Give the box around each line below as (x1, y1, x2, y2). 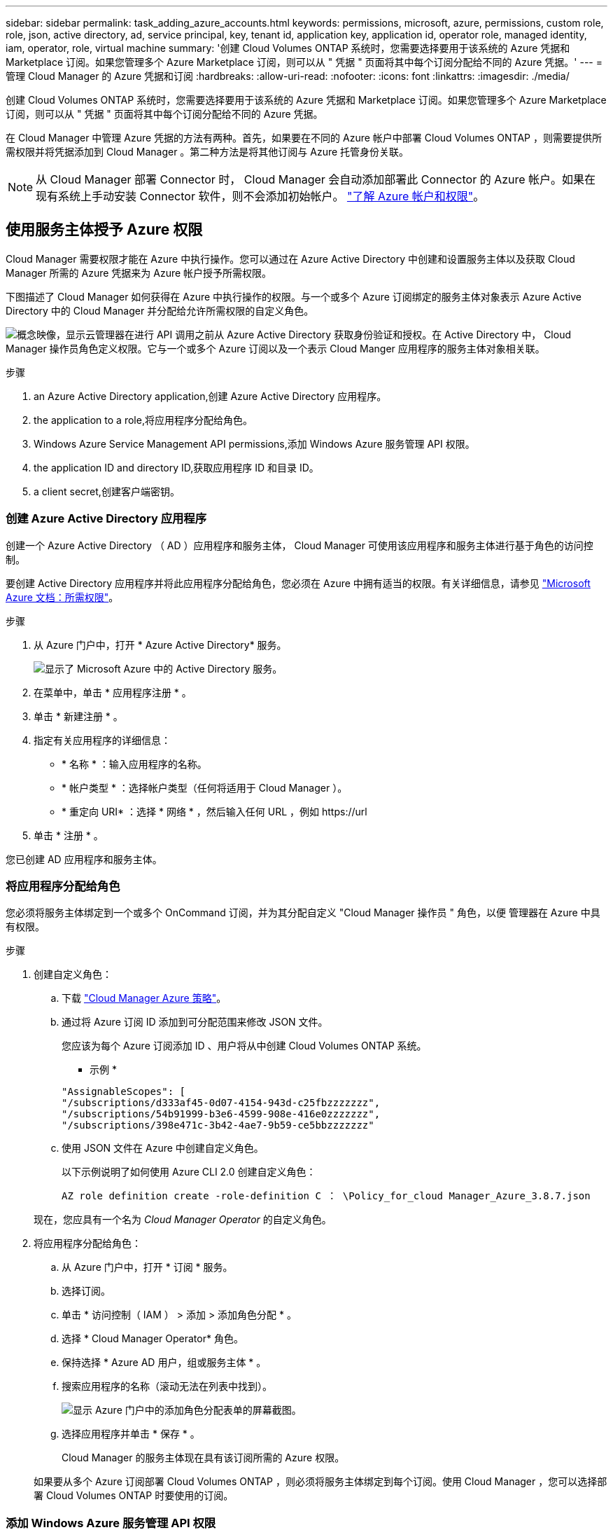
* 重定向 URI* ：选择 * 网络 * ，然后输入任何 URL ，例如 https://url (62, 805, 367, 818)
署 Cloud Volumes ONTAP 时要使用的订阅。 (34, 1489, 234, 1502)
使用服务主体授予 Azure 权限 (6, 221, 203, 239)
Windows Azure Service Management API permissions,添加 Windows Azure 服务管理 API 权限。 (34, 437, 475, 450)
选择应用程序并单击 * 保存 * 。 (62, 1428, 200, 1440)
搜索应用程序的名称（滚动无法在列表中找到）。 (62, 1380, 272, 1393)
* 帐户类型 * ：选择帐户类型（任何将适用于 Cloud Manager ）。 (62, 781, 348, 794)
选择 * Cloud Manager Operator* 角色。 (62, 1332, 244, 1345)
